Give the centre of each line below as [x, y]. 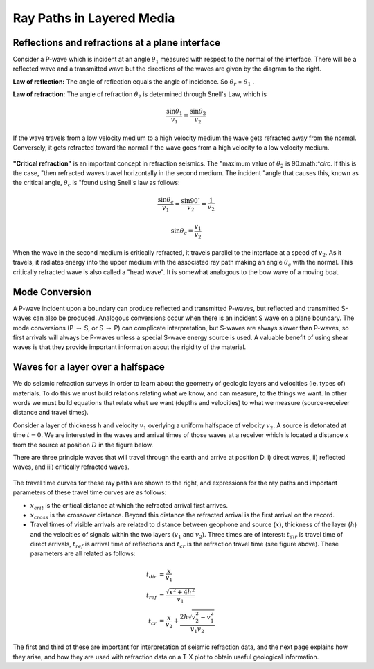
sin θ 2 [198, 112]
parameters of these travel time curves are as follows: [90, 492]
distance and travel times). [51, 413]
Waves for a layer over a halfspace [89, 367]
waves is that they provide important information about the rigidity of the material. [130, 347]
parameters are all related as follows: [83, 553]
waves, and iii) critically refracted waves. [71, 467]
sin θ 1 [175, 112]
